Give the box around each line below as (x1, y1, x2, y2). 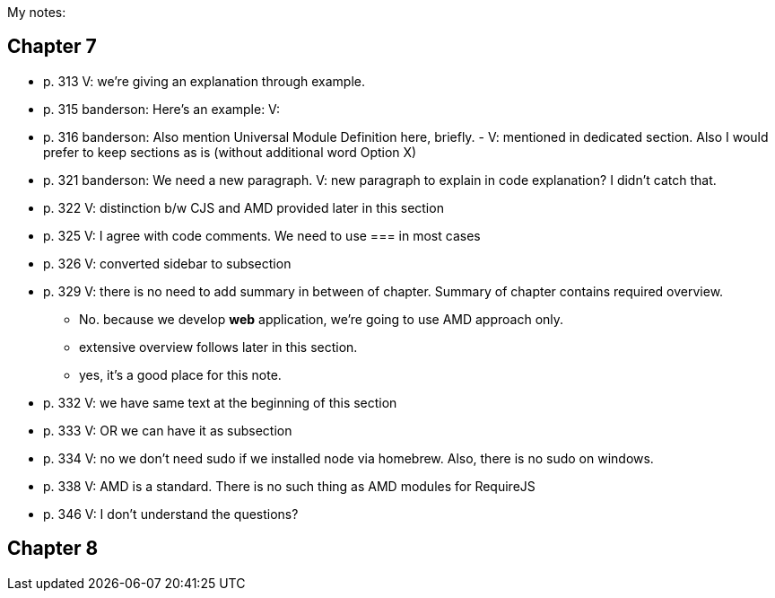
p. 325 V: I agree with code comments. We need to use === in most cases (43, 227, 481, 243)
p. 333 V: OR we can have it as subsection (43, 422, 292, 438)
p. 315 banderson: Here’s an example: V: (43, 101, 280, 117)
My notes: (7, 4, 66, 20)
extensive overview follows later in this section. (79, 339, 358, 355)
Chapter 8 (7, 537, 99, 560)
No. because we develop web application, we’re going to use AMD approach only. (79, 311, 564, 327)
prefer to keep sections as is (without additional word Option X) (43, 144, 417, 160)
